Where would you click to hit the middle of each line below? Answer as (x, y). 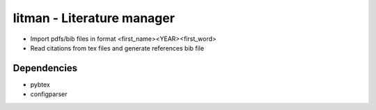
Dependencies (45, 68)
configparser (49, 94)
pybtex (40, 84)
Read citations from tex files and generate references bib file (117, 48)
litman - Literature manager (94, 18)
